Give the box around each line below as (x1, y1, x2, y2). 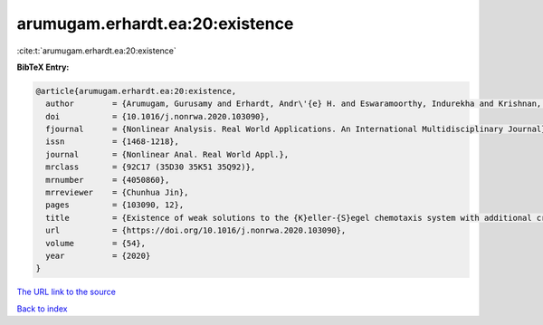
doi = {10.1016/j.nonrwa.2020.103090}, (45, 111, 271, 121)
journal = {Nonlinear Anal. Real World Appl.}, (45, 149, 290, 159)
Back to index (16, 303, 68, 314)
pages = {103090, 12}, (45, 200, 185, 210)
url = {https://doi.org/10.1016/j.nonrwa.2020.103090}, (45, 225, 347, 235)
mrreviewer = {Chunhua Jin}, (45, 187, 189, 198)
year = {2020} (45, 251, 151, 261)
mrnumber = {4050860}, (45, 175, 170, 185)
